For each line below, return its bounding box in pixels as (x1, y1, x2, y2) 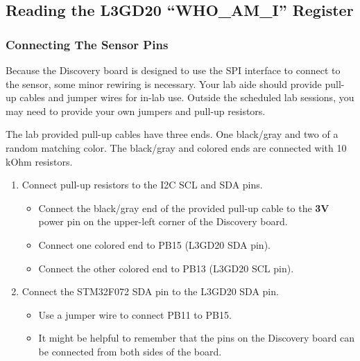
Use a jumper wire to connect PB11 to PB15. (38, 307, 232, 322)
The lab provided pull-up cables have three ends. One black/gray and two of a (6, 127, 338, 141)
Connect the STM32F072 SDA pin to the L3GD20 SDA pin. (22, 284, 279, 299)
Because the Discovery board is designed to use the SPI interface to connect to (6, 63, 341, 77)
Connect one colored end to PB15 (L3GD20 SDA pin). (38, 237, 271, 252)
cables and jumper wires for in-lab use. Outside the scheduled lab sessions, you (19, 90, 354, 105)
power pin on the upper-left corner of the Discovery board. (38, 214, 288, 229)
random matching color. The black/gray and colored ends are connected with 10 (6, 140, 347, 155)
